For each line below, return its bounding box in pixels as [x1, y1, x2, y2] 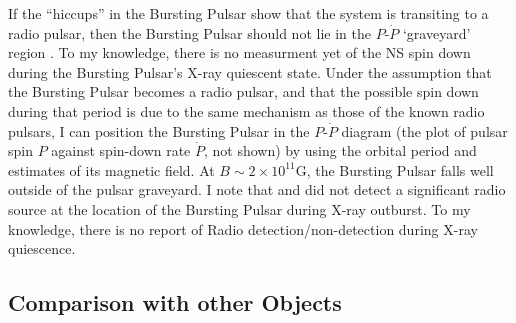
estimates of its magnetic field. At [8, 159, 215, 180]
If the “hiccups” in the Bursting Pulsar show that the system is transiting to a [8, 3, 489, 23]
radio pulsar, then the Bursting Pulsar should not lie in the [8, 22, 371, 43]
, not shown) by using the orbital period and [204, 140, 477, 161]
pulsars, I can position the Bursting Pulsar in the [8, 120, 310, 141]
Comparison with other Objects [8, 287, 342, 318]
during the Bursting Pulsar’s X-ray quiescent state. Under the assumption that [8, 61, 492, 82]
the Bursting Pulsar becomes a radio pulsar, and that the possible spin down [8, 81, 479, 102]
